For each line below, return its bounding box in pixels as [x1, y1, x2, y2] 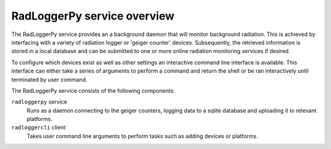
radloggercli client [11, 124, 66, 131]
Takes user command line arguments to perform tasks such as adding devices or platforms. [26, 132, 258, 140]
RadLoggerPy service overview [11, 9, 175, 23]
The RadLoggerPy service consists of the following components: [11, 87, 175, 94]
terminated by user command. [11, 76, 88, 83]
